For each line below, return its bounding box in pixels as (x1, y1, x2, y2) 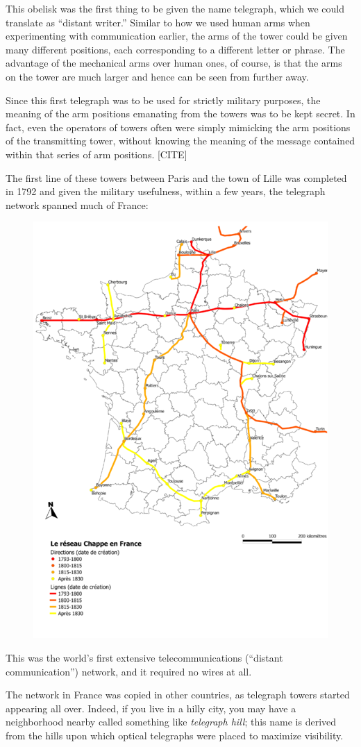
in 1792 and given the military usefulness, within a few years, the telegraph (6, 184, 326, 199)
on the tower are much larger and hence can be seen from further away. (6, 69, 309, 83)
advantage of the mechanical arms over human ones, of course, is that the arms (6, 56, 342, 70)
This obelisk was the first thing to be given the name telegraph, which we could (6, 1, 345, 15)
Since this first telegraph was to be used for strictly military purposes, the (6, 92, 321, 107)
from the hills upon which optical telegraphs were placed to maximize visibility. (6, 728, 344, 742)
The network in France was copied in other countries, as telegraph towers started (6, 687, 350, 702)
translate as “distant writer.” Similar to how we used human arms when (6, 15, 310, 29)
